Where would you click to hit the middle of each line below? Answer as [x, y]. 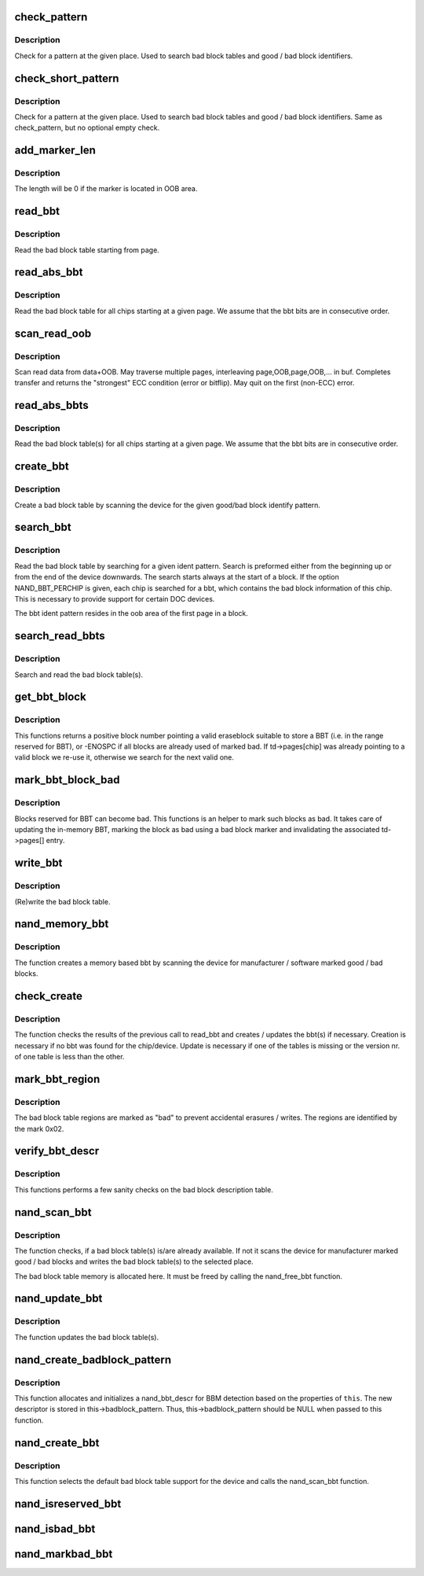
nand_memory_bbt [62, 924]
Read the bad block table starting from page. [87, 250]
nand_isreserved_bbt [68, 1503]
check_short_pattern [67, 78]
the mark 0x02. [39, 1129]
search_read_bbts [60, 636]
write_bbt [38, 863]
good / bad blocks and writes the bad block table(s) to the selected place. [134, 1261]
